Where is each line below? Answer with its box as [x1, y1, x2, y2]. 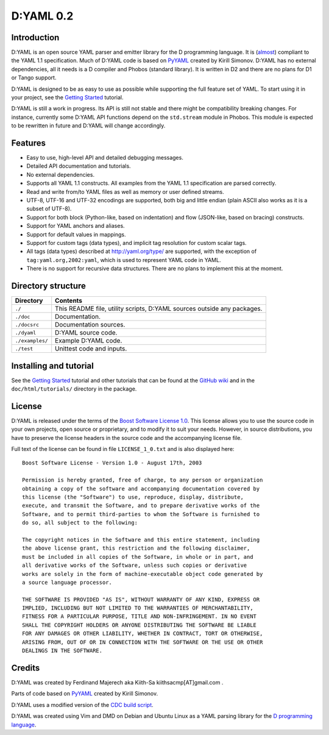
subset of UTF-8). [26, 205, 72, 213]
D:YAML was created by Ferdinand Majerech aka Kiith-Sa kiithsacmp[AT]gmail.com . [11, 678, 224, 686]
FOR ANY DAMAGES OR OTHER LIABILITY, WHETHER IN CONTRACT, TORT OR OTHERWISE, [22, 630, 263, 637]
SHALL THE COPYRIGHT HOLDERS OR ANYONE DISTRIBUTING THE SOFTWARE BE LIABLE [22, 622, 257, 628]
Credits [11, 662, 40, 673]
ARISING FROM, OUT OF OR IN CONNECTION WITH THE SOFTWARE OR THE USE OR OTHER [22, 639, 263, 645]
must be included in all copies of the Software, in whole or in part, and [22, 553, 253, 560]
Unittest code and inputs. [55, 344, 127, 353]
